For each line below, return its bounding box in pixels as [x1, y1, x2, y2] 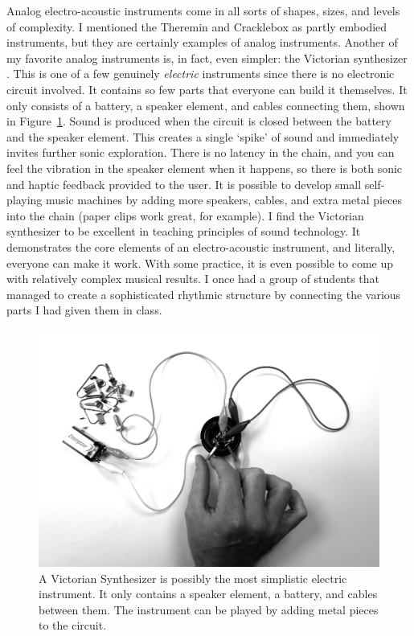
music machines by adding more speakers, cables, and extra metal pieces [46, 191, 403, 208]
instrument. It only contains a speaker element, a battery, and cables [39, 585, 378, 602]
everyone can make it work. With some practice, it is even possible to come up [6, 254, 394, 271]
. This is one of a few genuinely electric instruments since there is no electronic [6, 65, 395, 82]
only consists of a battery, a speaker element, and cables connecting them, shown [6, 96, 405, 113]
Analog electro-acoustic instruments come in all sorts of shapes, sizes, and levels [6, 2, 400, 18]
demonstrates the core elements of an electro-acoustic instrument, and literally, [6, 238, 396, 255]
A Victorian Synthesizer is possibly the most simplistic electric [39, 569, 347, 586]
